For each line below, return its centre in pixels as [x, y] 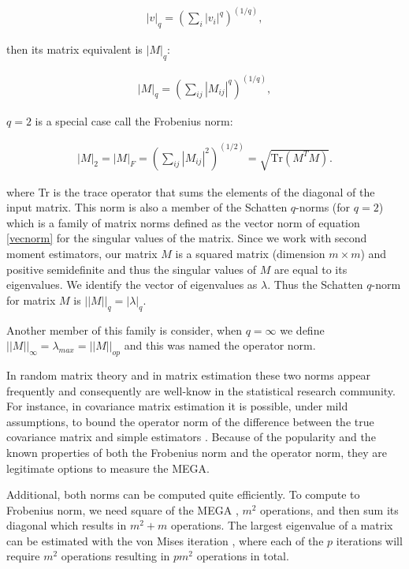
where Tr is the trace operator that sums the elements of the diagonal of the [191, 191]
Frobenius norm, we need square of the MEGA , [123, 509]
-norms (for [323, 207]
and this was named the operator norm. [220, 345]
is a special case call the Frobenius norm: [134, 120]
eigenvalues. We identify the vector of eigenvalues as [132, 284]
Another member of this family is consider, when [125, 329]
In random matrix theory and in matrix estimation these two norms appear [189, 374]
